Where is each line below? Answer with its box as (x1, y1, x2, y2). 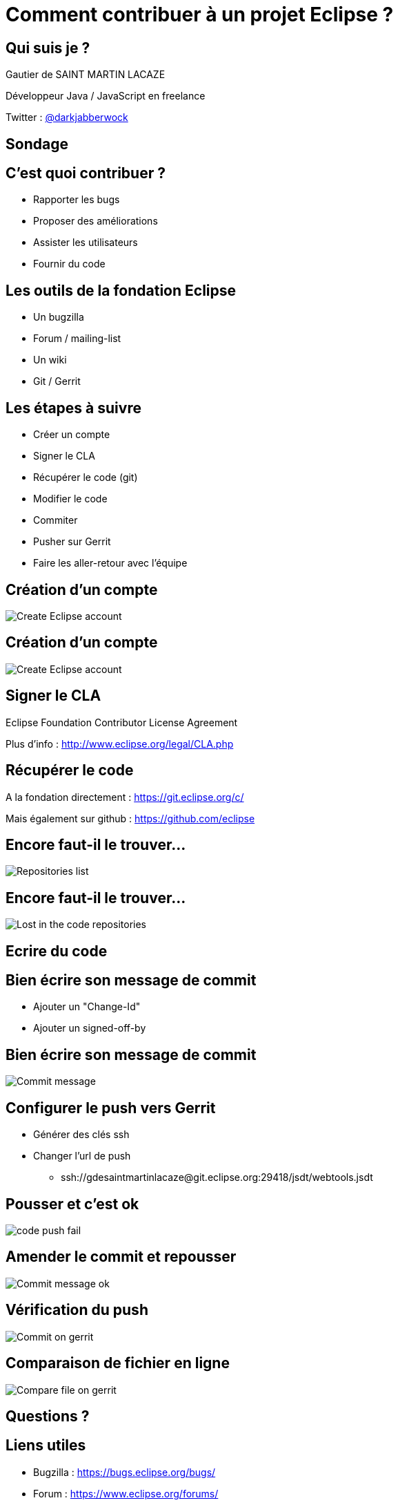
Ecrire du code (6, 942, 108, 960)
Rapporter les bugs (33, 193, 120, 206)
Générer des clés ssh (33, 1128, 130, 1141)
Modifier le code (33, 493, 108, 505)
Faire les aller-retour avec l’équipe (33, 557, 188, 569)
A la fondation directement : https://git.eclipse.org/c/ (6, 791, 244, 803)
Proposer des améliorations (33, 215, 158, 227)
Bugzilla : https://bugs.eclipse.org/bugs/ (33, 1466, 216, 1478)
